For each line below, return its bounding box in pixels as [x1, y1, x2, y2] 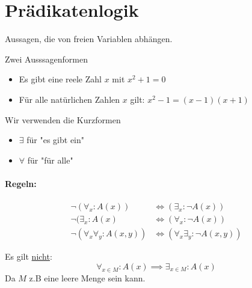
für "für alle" [27, 153, 73, 166]
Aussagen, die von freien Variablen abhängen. [5, 32, 173, 45]
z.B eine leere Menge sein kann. [29, 271, 146, 284]
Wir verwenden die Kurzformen [5, 113, 121, 126]
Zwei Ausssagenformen [5, 52, 88, 65]
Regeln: [5, 177, 37, 189]
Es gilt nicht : [5, 250, 52, 263]
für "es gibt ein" [26, 133, 85, 146]
